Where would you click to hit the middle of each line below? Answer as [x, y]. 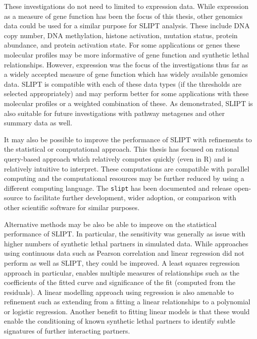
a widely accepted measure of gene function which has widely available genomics [126, 74]
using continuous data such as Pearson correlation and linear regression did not [124, 253]
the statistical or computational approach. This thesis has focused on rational [122, 149]
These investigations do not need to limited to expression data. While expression [126, 6]
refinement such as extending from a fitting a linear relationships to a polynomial [127, 302]
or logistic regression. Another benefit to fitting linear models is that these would [127, 311]
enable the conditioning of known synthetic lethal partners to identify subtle [120, 321]
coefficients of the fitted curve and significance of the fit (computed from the [120, 282]
